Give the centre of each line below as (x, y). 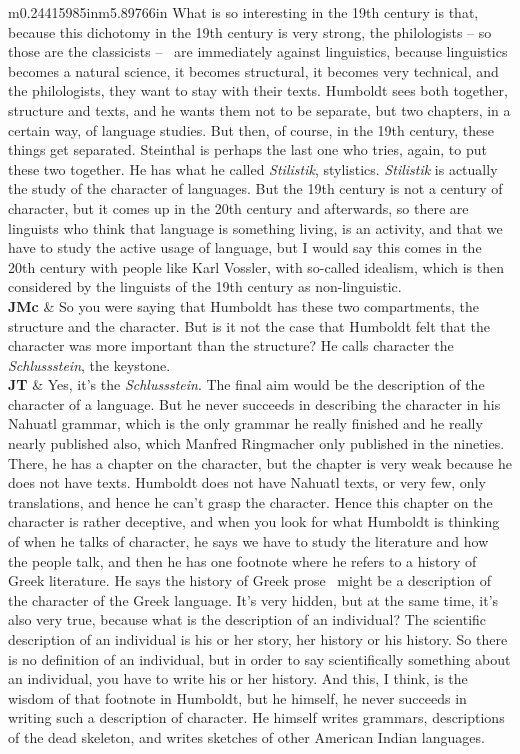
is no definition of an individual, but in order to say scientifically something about (259, 658)
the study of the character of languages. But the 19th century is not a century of (255, 188)
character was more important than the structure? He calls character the (231, 345)
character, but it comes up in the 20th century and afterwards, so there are (238, 207)
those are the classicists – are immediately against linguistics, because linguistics (258, 51)
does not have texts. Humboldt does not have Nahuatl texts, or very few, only (247, 482)
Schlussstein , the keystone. (89, 364)
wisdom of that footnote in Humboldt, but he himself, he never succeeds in (237, 697)
